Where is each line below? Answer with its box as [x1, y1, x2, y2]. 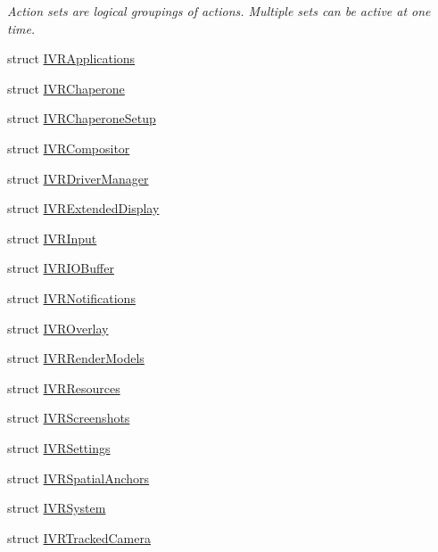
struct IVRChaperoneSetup [7, 109, 156, 128]
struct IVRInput [7, 228, 97, 247]
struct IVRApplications [7, 49, 136, 68]
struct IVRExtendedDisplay [7, 199, 160, 218]
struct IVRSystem [7, 498, 106, 517]
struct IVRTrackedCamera [7, 528, 151, 547]
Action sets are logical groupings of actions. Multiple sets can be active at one [7, 2, 431, 20]
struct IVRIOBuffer [7, 259, 114, 277]
